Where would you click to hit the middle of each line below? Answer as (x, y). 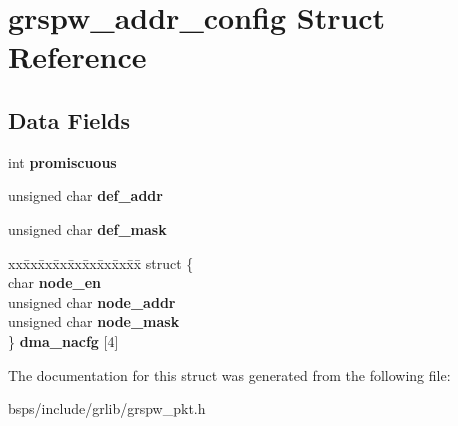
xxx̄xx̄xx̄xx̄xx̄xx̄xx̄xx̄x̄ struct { (101, 262)
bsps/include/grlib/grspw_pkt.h (107, 408)
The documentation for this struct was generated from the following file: (229, 374)
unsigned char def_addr (85, 195)
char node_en (55, 282)
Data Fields (69, 119)
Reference (77, 56)
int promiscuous (62, 161)
